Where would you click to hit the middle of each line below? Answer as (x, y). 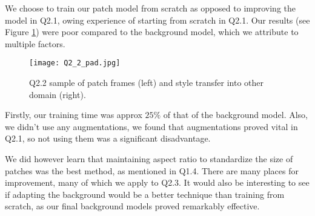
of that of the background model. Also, (236, 115)
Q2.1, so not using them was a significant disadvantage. (108, 138)
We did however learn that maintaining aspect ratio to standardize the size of (149, 159)
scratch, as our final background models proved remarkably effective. (132, 206)
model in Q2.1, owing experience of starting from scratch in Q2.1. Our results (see (157, 20)
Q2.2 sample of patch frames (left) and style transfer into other (147, 83)
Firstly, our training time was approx (74, 115)
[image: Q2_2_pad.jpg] (75, 63)
